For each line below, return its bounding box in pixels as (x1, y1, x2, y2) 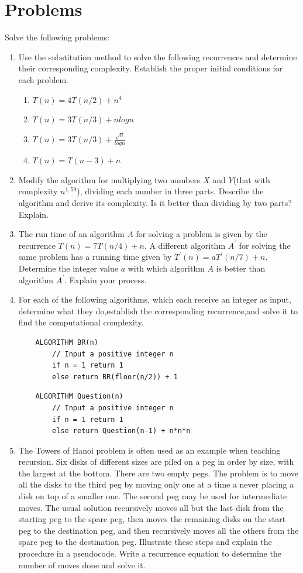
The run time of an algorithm (18, 228, 125, 240)
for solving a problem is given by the (136, 228, 267, 240)
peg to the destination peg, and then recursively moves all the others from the (18, 524, 299, 536)
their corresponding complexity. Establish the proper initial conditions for (18, 62, 283, 74)
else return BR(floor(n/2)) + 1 (52, 372, 178, 381)
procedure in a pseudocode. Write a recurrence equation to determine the (18, 547, 281, 560)
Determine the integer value (18, 262, 118, 274)
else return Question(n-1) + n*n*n (52, 427, 191, 435)
